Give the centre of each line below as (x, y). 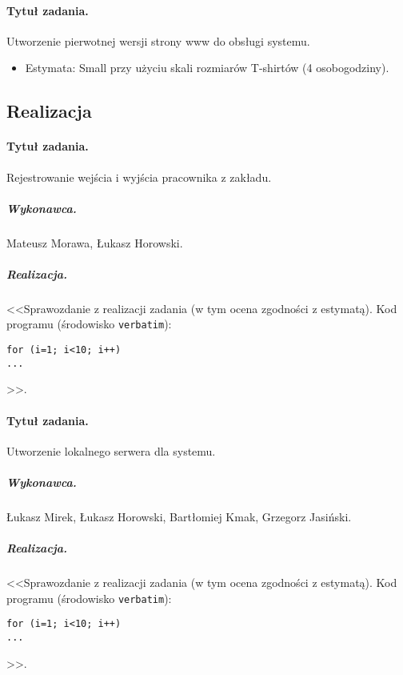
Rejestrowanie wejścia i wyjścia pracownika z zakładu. (139, 177)
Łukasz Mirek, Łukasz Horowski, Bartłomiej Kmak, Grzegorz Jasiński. (179, 516)
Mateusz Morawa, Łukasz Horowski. (95, 242)
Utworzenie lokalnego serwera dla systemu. (111, 450)
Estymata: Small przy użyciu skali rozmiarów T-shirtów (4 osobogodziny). (207, 68)
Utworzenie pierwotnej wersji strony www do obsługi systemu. (158, 40)
